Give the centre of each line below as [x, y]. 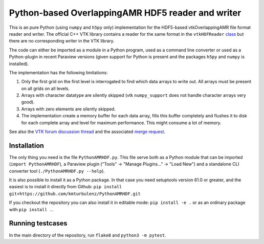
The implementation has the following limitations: [58, 72]
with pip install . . [31, 209]
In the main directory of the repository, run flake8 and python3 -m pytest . [88, 235]
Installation [26, 145]
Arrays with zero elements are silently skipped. [68, 109]
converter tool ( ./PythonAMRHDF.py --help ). [57, 171]
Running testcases [38, 223]
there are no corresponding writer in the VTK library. [62, 41]
